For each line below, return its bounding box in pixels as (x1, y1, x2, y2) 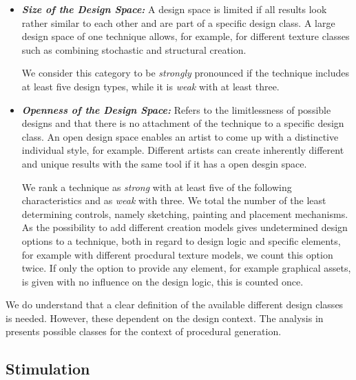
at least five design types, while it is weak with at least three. (21, 79, 280, 93)
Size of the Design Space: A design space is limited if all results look (21, 2, 327, 16)
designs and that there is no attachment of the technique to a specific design (21, 116, 344, 130)
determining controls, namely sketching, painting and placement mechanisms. (21, 206, 348, 221)
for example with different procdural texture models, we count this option (21, 247, 333, 261)
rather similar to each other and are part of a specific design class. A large (21, 15, 335, 30)
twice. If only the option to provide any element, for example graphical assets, (21, 261, 351, 275)
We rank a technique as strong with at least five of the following (21, 179, 292, 194)
